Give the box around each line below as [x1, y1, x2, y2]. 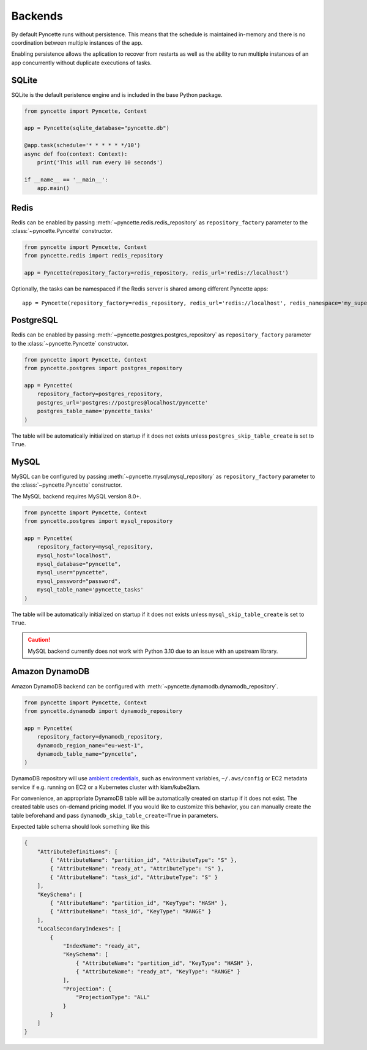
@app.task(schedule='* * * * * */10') [24, 142, 141, 149]
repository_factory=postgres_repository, [37, 390, 163, 398]
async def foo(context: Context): [24, 150, 128, 158]
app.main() [37, 185, 70, 192]
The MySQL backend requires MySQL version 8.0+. [11, 492, 142, 500]
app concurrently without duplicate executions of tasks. [11, 59, 152, 66]
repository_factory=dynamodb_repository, [37, 733, 163, 740]
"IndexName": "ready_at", [62, 942, 141, 949]
